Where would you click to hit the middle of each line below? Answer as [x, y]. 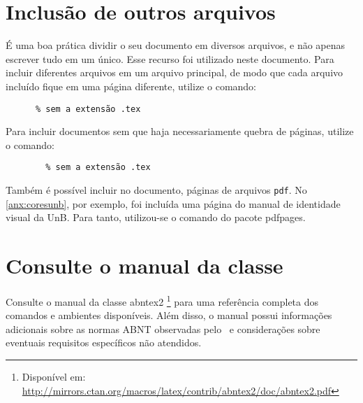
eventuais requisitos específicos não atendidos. [104, 342]
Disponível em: [54, 376]
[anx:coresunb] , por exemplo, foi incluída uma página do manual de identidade [173, 203]
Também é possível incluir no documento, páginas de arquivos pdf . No [156, 190]
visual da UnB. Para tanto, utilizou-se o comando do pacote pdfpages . [156, 217]
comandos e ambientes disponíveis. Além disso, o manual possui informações [169, 315]
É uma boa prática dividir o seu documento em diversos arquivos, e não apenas [176, 45]
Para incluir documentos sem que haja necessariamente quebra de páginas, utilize [180, 131]
